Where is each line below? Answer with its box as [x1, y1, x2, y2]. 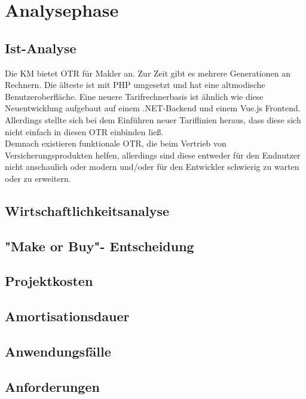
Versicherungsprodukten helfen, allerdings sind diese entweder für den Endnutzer [5, 148, 301, 161]
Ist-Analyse [5, 38, 76, 57]
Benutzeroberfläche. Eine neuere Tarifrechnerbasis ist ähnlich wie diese [5, 90, 264, 102]
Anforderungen [5, 377, 100, 395]
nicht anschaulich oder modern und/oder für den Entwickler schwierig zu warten [5, 160, 299, 173]
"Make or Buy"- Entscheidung [5, 236, 194, 255]
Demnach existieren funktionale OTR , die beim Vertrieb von [5, 137, 227, 150]
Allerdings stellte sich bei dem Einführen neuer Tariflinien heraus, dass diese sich [5, 113, 301, 126]
